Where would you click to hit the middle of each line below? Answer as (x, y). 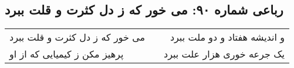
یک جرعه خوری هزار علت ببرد (224, 54)
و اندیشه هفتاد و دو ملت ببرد (227, 37)
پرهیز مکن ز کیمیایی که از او (67, 54)
